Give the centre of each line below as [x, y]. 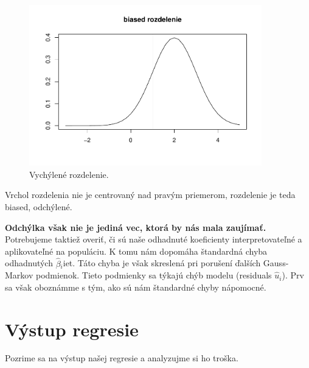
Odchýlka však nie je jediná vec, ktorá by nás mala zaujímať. [136, 227]
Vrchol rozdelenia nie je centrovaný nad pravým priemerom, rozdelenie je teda [150, 195]
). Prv [293, 275]
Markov [19, 275]
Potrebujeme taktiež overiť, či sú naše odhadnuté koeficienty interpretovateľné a [154, 239]
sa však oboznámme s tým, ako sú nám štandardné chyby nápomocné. [136, 287]
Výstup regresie [72, 329]
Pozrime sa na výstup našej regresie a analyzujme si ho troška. [122, 358]
